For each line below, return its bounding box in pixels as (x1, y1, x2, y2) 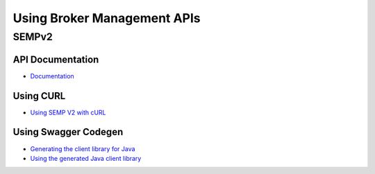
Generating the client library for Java (30, 144, 135, 153)
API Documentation (12, 53, 99, 65)
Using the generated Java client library (30, 154, 142, 162)
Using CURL (12, 90, 66, 102)
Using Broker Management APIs (12, 10, 201, 26)
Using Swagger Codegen (12, 126, 124, 138)
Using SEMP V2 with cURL (30, 108, 107, 116)
